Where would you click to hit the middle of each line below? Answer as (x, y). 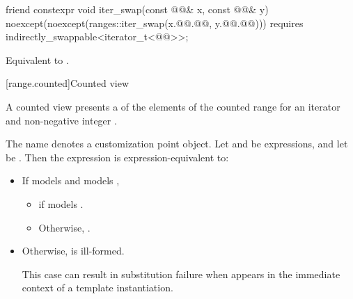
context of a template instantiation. (97, 288)
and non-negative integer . (61, 120)
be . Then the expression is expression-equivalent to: (117, 157)
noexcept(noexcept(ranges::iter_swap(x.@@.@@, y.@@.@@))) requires (155, 23)
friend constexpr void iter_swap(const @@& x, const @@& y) (137, 9)
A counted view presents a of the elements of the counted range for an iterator (173, 106)
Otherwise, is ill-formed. (73, 251)
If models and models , (71, 180)
